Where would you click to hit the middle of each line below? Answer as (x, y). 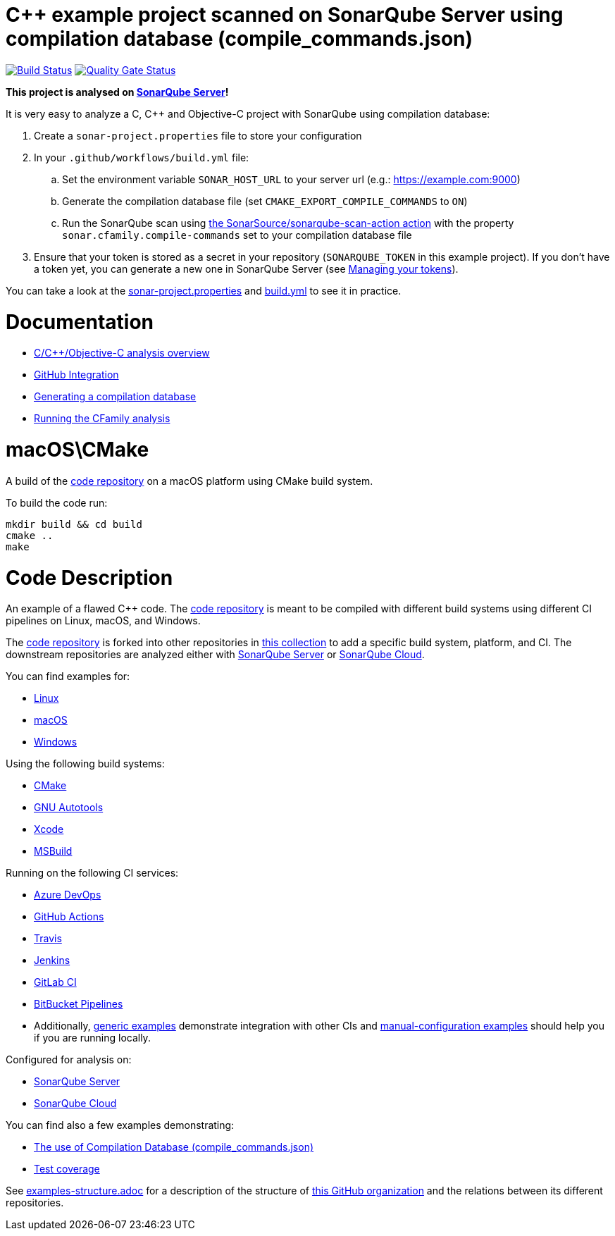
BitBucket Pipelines (79, 1004)
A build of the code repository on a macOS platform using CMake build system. (190, 481)
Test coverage (67, 1169)
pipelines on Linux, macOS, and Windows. (103, 621)
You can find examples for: (68, 676)
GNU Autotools (69, 808)
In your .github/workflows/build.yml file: (142, 157)
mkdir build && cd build (74, 524)
